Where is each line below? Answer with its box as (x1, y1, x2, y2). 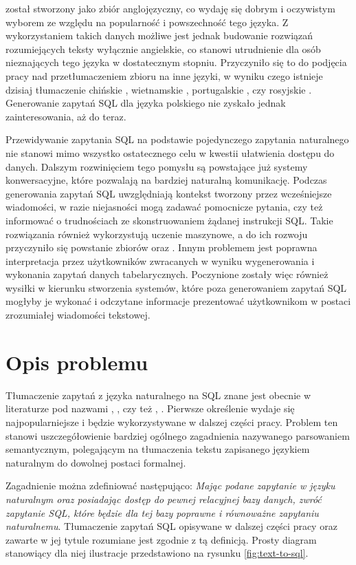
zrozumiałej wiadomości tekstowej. (5, 308, 151, 322)
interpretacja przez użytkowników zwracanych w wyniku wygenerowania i (5, 253, 315, 268)
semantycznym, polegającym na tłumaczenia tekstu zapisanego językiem (5, 442, 310, 456)
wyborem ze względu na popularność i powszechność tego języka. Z (5, 14, 289, 29)
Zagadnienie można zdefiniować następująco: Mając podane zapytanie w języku (5, 478, 335, 493)
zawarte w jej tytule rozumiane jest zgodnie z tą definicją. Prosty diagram (5, 532, 317, 546)
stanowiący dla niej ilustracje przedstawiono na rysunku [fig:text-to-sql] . (5, 546, 309, 560)
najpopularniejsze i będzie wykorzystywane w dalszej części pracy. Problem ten (5, 414, 338, 429)
